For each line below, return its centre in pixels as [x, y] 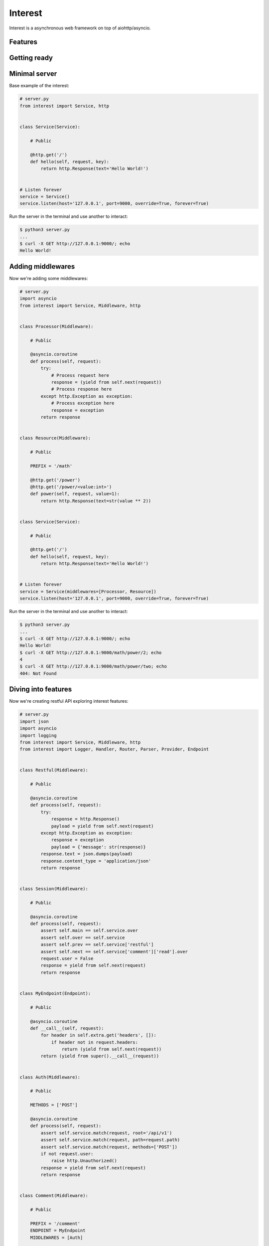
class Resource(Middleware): [55, 438]
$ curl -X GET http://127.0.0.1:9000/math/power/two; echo [93, 666]
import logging [38, 735]
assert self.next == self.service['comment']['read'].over [114, 951]
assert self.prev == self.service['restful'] [97, 945]
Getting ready [31, 58]
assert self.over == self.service [83, 937]
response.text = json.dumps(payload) [87, 854]
